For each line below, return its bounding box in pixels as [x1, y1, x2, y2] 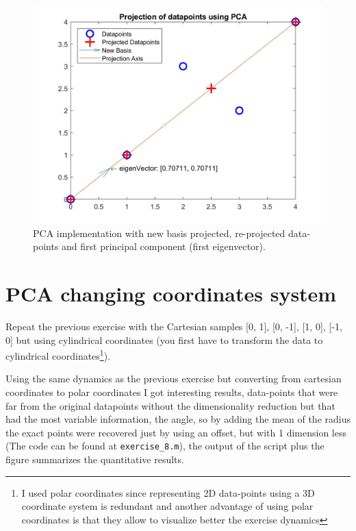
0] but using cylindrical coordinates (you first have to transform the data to [5, 332, 323, 347]
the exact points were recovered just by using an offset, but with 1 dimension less [5, 425, 346, 439]
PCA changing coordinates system [5, 279, 337, 307]
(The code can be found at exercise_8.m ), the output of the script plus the [5, 439, 325, 453]
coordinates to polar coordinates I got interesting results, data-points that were [5, 384, 338, 399]
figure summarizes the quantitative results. [5, 452, 184, 466]
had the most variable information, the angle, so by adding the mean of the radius [5, 412, 351, 426]
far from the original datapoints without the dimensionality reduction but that [5, 398, 335, 412]
